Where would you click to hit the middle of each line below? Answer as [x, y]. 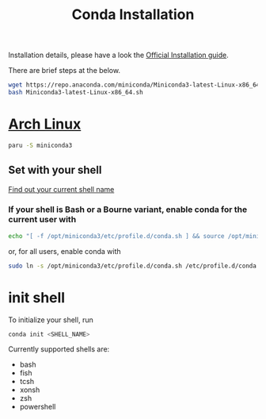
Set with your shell [55, 170]
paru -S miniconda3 [40, 145]
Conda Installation [133, 15]
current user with [42, 220]
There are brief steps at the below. [65, 71]
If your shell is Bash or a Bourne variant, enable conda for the [128, 209]
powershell [38, 407]
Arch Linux [45, 124]
